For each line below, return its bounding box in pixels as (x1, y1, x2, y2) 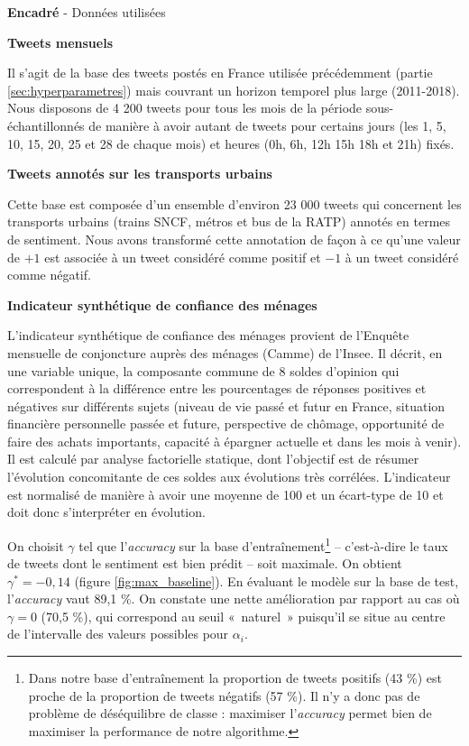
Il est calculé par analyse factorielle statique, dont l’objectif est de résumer (7, 449, 419, 468)
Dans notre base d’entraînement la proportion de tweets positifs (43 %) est (28, 668, 442, 687)
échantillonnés (7, 115, 85, 134)
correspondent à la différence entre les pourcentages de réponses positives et (7, 379, 427, 398)
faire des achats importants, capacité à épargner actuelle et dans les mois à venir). (7, 431, 462, 450)
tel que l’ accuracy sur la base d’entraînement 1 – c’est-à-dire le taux (78, 533, 448, 555)
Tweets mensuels (7, 32, 114, 51)
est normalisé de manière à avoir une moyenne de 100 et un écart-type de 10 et (7, 484, 444, 503)
